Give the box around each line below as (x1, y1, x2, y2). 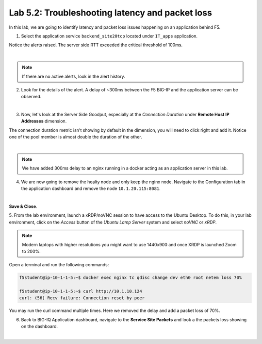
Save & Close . (9, 203, 37, 209)
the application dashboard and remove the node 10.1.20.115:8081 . (21, 186, 161, 191)
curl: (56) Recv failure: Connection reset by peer (19, 295, 145, 301)
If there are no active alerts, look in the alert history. (22, 73, 126, 79)
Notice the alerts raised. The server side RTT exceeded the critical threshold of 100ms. (9, 42, 183, 48)
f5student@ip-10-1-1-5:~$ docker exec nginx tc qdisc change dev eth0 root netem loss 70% (19, 275, 242, 280)
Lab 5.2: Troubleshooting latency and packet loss (9, 7, 212, 18)
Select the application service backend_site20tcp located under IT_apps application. (21, 33, 197, 39)
